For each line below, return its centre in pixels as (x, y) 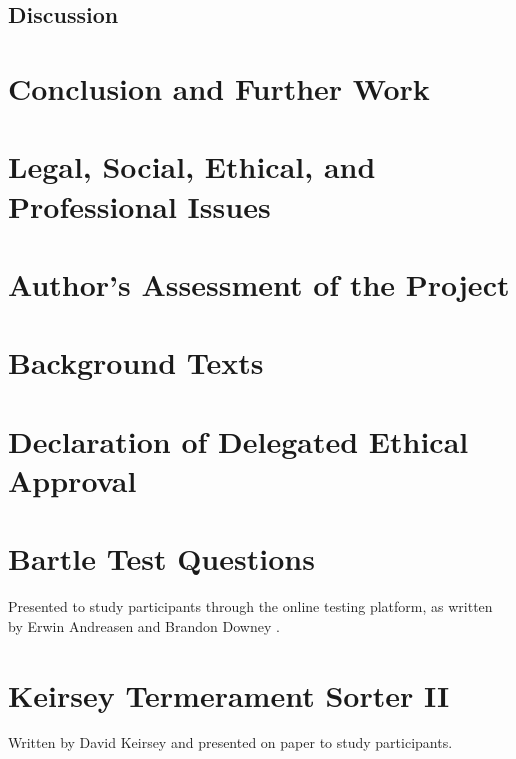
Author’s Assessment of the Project (259, 283)
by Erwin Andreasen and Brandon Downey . (144, 625)
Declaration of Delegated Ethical (238, 440)
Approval (72, 479)
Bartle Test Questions (161, 558)
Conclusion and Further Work (219, 87)
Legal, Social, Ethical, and (192, 166)
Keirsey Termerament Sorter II (229, 694)
